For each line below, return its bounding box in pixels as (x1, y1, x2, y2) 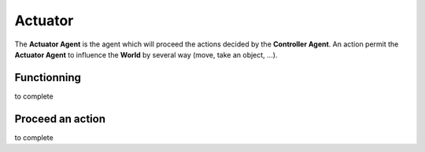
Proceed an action (14, 112, 106, 125)
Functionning (14, 71, 82, 84)
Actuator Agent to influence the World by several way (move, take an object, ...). (14, 50, 278, 59)
